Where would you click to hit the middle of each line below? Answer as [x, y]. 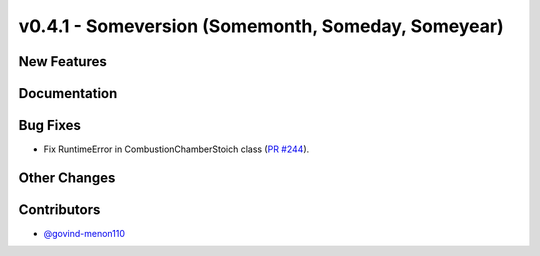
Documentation [68, 93]
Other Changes [67, 177]
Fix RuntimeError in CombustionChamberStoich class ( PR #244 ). [176, 149]
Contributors [59, 209]
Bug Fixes [50, 125]
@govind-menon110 [84, 234]
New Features [62, 61]
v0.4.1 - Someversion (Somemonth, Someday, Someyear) [261, 26]
